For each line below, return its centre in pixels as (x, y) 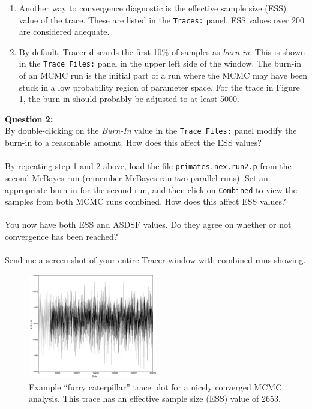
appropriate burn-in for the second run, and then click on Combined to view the (151, 189)
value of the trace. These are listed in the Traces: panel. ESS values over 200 (162, 19)
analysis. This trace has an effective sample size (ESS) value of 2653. (155, 399)
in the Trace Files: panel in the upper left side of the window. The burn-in (160, 63)
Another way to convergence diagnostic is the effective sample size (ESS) (153, 8)
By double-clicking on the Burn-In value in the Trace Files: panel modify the (151, 130)
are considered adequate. (64, 31)
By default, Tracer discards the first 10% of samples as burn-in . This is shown (162, 51)
